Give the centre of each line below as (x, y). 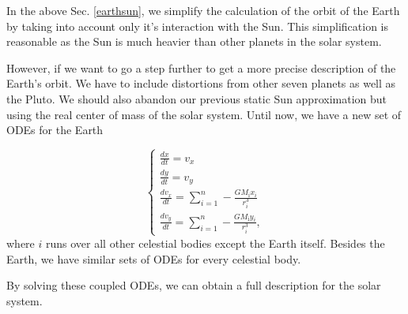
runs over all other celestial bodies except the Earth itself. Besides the (215, 243)
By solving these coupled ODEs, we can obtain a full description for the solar (194, 285)
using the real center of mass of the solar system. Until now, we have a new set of (204, 114)
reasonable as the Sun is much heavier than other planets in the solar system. (194, 41)
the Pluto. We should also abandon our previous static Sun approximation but (196, 98)
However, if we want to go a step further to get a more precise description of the (201, 67)
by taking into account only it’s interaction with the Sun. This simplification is (197, 26)
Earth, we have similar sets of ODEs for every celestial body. (154, 258)
